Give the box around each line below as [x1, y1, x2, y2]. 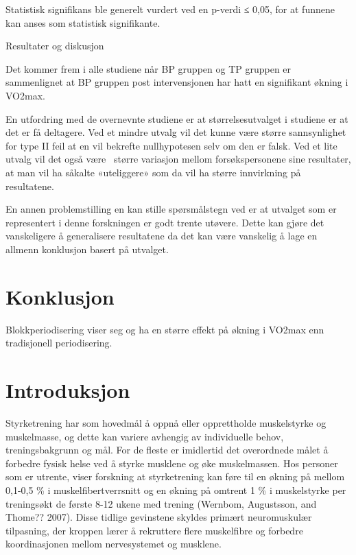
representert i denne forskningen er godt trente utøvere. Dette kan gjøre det [5, 215, 324, 229]
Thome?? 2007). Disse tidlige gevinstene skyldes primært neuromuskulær [5, 510, 312, 524]
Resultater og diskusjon [5, 38, 104, 53]
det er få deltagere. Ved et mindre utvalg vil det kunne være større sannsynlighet [5, 125, 346, 139]
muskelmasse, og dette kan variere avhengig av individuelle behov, [5, 429, 284, 443]
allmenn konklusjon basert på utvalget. [5, 241, 169, 256]
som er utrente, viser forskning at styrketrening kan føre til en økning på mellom [5, 469, 345, 484]
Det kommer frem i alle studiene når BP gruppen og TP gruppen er [5, 61, 292, 75]
